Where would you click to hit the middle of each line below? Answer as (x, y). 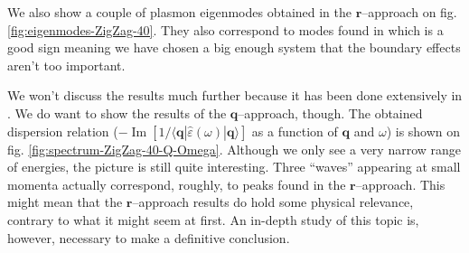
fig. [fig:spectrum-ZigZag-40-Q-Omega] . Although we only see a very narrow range (234, 149)
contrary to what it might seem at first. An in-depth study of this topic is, (213, 219)
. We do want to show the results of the (117, 112)
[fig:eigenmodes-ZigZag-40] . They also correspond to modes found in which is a (225, 29)
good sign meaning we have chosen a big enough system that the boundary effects (234, 47)
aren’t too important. (66, 65)
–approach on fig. (409, 12)
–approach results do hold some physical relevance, (273, 202)
